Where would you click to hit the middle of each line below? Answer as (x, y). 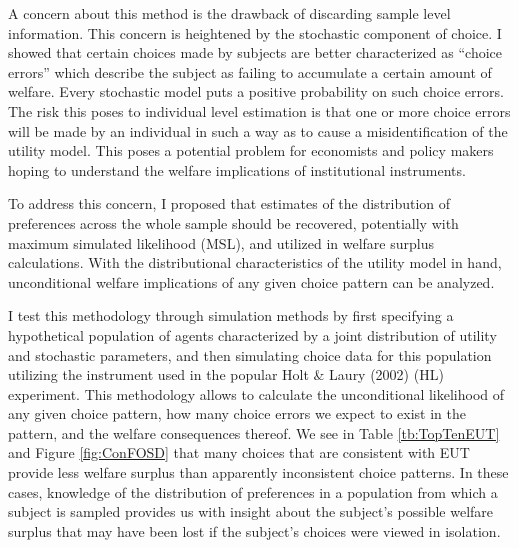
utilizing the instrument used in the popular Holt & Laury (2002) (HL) (226, 374)
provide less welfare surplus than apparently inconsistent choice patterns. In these (258, 472)
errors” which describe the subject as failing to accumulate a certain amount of (250, 71)
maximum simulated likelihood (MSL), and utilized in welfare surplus (221, 242)
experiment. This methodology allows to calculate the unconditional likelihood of (256, 393)
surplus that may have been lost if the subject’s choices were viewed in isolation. (254, 530)
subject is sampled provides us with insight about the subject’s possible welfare (251, 511)
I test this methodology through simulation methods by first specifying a (231, 315)
